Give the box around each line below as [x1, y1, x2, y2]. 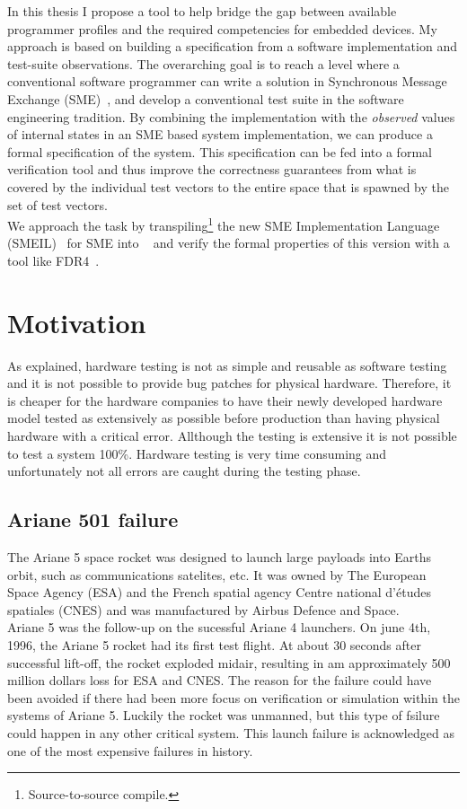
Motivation [7, 303, 146, 340]
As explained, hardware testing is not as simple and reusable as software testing [7, 356, 447, 374]
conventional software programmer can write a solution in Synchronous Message [7, 72, 447, 91]
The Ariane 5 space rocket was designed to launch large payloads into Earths [7, 548, 432, 567]
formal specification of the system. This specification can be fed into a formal [7, 142, 432, 161]
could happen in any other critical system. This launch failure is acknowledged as [7, 723, 454, 742]
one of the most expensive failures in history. [7, 741, 253, 760]
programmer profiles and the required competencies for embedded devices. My [7, 19, 437, 38]
